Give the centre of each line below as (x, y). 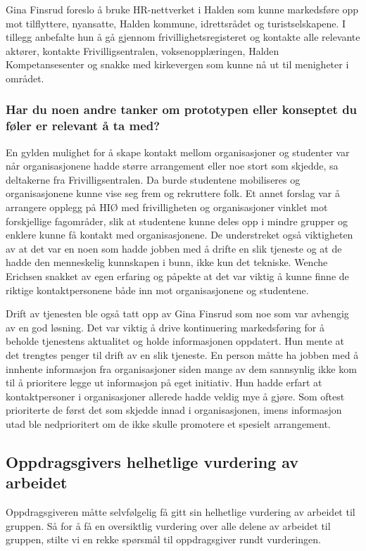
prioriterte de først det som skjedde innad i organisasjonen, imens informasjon (174, 410)
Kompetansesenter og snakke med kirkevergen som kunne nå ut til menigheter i (177, 64)
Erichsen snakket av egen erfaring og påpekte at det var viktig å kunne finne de (177, 276)
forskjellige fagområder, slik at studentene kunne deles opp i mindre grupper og (177, 221)
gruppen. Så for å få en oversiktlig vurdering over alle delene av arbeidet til (168, 525)
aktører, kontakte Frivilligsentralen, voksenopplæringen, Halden (143, 50)
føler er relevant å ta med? (83, 126)
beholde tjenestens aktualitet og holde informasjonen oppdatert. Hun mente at (175, 341)
